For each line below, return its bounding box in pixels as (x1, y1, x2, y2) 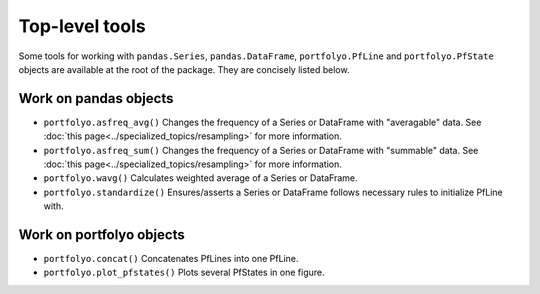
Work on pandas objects (18, 90, 174, 107)
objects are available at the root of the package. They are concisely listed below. (18, 63, 350, 75)
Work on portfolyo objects (18, 226, 185, 243)
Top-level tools (18, 15, 146, 37)
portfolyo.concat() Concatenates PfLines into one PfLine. (43, 253, 299, 265)
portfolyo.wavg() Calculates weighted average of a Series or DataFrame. (43, 172, 358, 184)
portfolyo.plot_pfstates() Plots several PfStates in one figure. (43, 266, 325, 279)
